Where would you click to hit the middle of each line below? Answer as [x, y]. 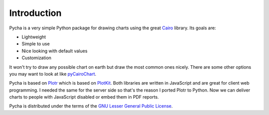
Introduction [35, 13]
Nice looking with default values [55, 51]
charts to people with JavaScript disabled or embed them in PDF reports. [84, 97]
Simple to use [36, 44]
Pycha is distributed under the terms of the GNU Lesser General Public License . [91, 106]
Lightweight [34, 37]
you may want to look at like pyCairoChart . [53, 74]
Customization [37, 58]
